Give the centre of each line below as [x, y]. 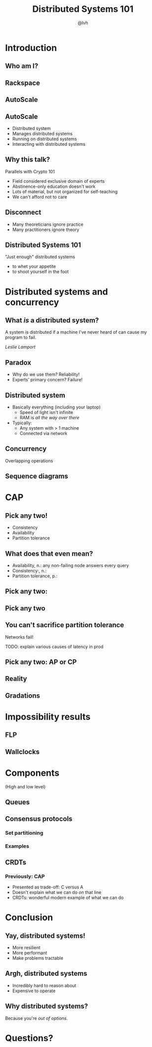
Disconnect [23, 213]
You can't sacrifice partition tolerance [65, 625]
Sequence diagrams [37, 476]
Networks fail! [19, 637]
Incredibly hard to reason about [44, 985]
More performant [30, 953]
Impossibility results [48, 717]
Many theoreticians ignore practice [48, 224]
